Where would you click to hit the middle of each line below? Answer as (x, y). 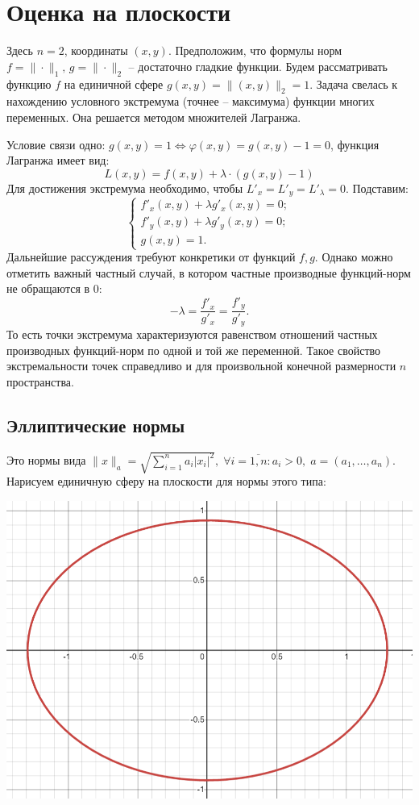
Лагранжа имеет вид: (58, 160)
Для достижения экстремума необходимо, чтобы (125, 188)
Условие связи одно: (56, 144)
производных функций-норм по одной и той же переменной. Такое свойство (194, 350)
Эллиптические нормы (96, 425)
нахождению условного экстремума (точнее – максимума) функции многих (191, 101)
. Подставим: (377, 188)
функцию (29, 83)
